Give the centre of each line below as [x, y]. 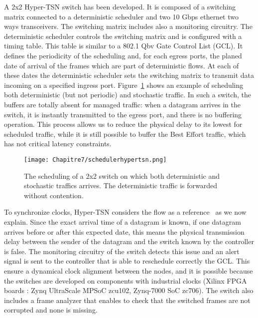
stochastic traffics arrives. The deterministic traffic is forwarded [121, 185]
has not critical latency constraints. [58, 144]
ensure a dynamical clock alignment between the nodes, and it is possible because [129, 270]
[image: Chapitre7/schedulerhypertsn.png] [95, 159]
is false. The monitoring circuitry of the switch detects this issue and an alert [122, 251]
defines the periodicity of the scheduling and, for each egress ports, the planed [123, 55]
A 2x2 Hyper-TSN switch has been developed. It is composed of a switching [120, 6]
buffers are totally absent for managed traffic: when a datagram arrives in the [122, 104]
